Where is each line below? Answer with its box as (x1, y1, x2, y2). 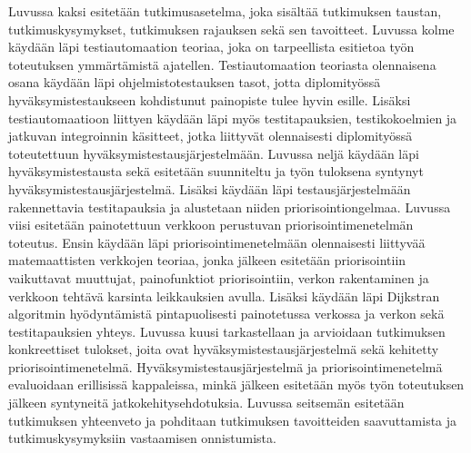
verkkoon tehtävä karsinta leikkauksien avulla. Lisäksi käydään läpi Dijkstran (8, 286, 440, 305)
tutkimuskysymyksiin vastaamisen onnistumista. (8, 428, 276, 448)
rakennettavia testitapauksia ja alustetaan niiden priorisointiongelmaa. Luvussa (8, 197, 451, 216)
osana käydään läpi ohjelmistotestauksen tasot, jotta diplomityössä (8, 73, 381, 92)
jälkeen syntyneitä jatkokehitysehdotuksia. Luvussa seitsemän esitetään (8, 393, 405, 412)
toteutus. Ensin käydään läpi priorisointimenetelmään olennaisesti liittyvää (8, 232, 426, 251)
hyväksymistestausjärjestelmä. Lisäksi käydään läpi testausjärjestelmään (8, 179, 411, 198)
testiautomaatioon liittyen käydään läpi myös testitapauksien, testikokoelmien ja (8, 108, 457, 127)
